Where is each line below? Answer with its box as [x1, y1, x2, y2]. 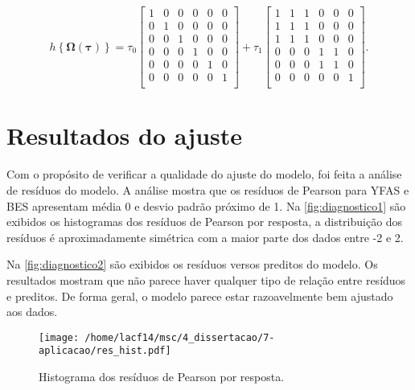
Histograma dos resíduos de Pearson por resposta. [39, 368, 285, 384]
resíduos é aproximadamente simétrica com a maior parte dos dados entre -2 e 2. [6, 228, 404, 245]
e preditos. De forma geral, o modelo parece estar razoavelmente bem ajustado [6, 287, 393, 304]
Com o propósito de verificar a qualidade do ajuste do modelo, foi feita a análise [6, 166, 402, 183]
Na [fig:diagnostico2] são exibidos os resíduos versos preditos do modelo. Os [6, 256, 378, 273]
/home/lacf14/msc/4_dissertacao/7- [84, 331, 275, 343]
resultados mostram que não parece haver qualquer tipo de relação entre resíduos [6, 271, 406, 288]
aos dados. [6, 303, 58, 320]
